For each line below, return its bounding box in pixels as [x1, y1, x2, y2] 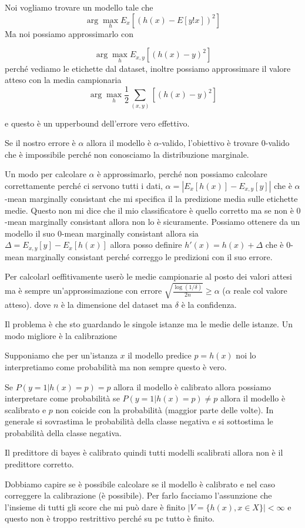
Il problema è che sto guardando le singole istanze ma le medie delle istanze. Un [5, 318, 293, 330]
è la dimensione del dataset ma [61, 298, 173, 310]
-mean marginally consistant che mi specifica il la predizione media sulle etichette [5, 192, 298, 204]
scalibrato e [5, 403, 46, 416]
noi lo [236, 349, 256, 361]
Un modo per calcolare [5, 168, 86, 180]
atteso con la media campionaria [5, 74, 122, 86]
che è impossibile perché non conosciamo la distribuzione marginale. [5, 148, 249, 160]
